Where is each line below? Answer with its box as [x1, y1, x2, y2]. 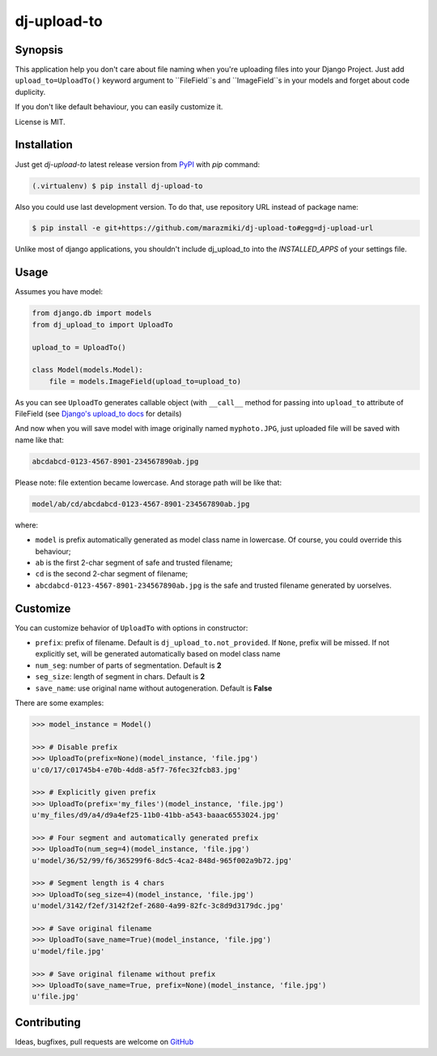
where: [15, 519, 39, 530]
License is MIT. [15, 117, 66, 126]
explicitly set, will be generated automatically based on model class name [35, 649, 281, 659]
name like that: [15, 434, 65, 445]
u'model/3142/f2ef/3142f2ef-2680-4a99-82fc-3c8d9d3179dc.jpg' [32, 901, 284, 911]
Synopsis [15, 43, 64, 57]
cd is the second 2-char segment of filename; [35, 569, 189, 579]
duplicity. [15, 87, 46, 96]
